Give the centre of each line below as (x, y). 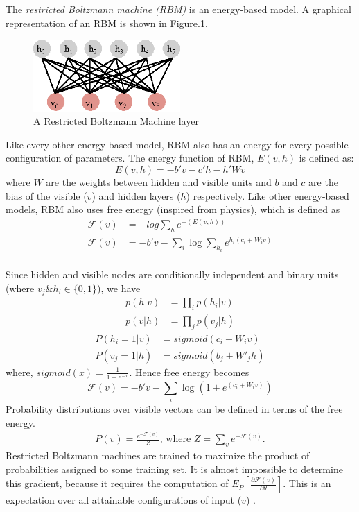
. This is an (307, 483)
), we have (119, 288)
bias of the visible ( (46, 195)
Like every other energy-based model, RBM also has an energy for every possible (177, 144)
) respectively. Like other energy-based (268, 195)
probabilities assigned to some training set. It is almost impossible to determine (174, 469)
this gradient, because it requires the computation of (117, 483)
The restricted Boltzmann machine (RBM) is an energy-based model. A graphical (178, 9)
